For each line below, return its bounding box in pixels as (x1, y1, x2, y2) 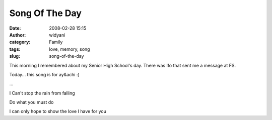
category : (9, 39, 31, 45)
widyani (49, 32, 65, 38)
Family (49, 39, 63, 45)
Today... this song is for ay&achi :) (9, 71, 80, 77)
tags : (9, 46, 21, 52)
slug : (9, 53, 20, 59)
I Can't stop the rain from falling (9, 90, 75, 96)
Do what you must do (9, 99, 54, 105)
